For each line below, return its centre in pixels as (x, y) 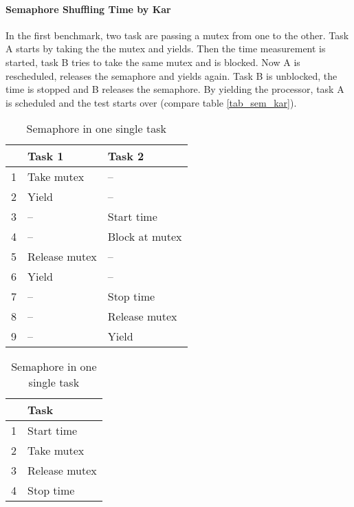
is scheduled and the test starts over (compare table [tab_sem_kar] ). (151, 102)
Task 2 (126, 156)
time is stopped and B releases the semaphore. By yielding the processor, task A (175, 89)
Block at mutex (145, 237)
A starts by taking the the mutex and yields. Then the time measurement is (166, 48)
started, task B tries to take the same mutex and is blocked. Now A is (153, 62)
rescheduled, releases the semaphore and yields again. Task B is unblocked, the (172, 75)
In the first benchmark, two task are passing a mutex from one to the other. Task (177, 35)
